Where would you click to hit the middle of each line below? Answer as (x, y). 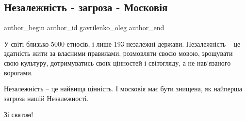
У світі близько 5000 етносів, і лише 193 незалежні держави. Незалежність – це (122, 43)
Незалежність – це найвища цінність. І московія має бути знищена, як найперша (123, 89)
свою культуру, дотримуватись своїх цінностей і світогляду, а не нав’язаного (117, 62)
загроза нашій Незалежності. (46, 98)
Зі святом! (19, 114)
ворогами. (18, 72)
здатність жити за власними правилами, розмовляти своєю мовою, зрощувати (118, 53)
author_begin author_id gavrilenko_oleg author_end (84, 27)
